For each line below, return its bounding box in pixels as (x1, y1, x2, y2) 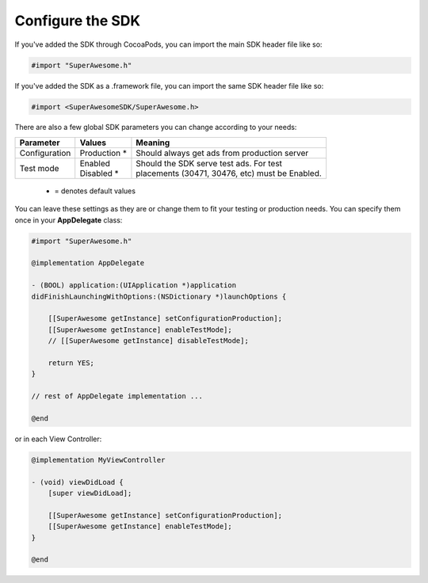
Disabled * (79, 167, 119, 178)
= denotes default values (54, 186, 136, 196)
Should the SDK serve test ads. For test (136, 158, 283, 169)
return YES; (48, 358, 95, 368)
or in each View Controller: (14, 434, 102, 444)
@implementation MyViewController (31, 455, 166, 464)
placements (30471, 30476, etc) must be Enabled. (136, 167, 323, 178)
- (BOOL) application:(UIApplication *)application (31, 281, 237, 290)
